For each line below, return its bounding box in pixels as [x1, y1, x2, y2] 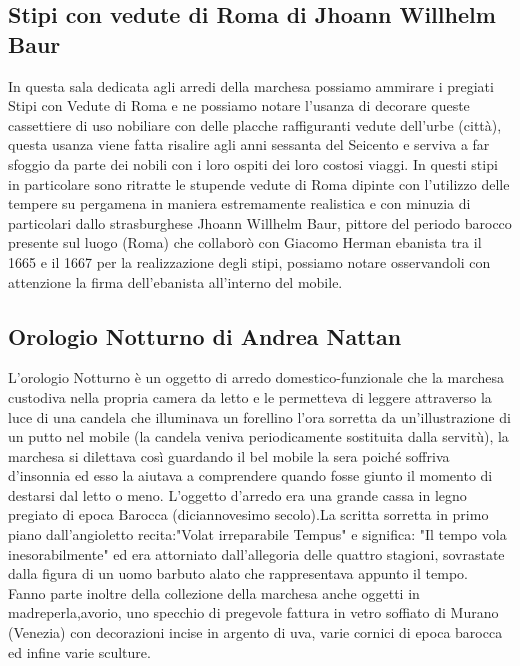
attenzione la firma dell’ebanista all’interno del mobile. [8, 271, 343, 292]
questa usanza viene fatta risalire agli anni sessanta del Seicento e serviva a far [8, 134, 490, 155]
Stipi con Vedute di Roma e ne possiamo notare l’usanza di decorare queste [8, 95, 470, 116]
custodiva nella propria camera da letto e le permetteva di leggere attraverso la [8, 386, 492, 407]
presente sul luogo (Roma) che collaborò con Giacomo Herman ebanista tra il [8, 232, 482, 253]
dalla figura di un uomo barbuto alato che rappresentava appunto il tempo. [8, 563, 468, 584]
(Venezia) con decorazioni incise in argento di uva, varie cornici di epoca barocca [8, 622, 503, 643]
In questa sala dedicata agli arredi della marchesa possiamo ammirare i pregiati [8, 75, 494, 96]
